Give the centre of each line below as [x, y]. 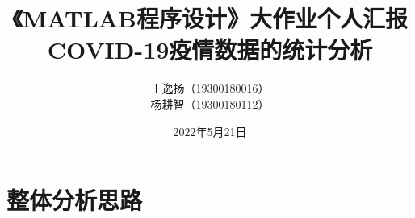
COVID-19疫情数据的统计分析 [210, 49]
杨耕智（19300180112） [210, 103]
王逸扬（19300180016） [210, 88]
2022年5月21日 [210, 131]
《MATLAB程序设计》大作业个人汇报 [210, 18]
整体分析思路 [75, 200]
